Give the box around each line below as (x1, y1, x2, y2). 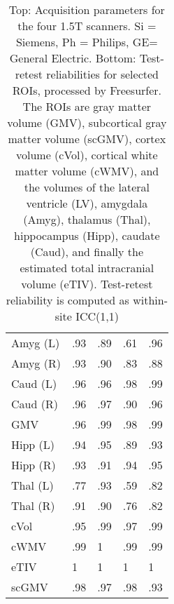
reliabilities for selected (46, 66, 159, 82)
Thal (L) (11, 477, 54, 493)
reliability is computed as (6, 292, 129, 308)
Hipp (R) (11, 457, 56, 473)
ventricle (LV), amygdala (26, 195, 148, 211)
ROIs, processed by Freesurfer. (12, 82, 162, 98)
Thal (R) (11, 497, 55, 514)
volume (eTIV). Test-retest (21, 276, 153, 292)
